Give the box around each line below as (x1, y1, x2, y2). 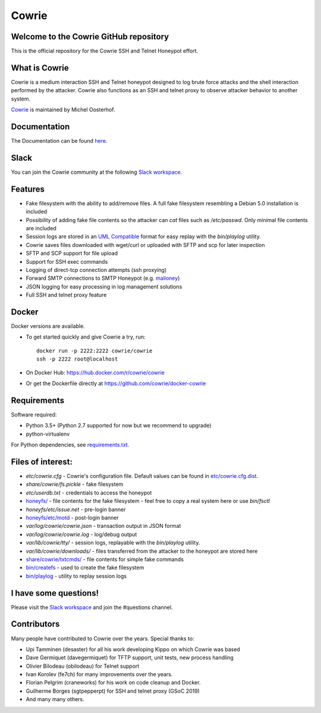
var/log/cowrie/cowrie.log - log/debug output (26, 530, 137, 538)
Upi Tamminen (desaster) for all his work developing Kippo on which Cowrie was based (26, 646, 240, 653)
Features (11, 184, 45, 194)
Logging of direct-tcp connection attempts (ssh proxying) (26, 266, 167, 273)
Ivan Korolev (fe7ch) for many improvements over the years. (26, 671, 173, 678)
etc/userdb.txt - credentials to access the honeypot (26, 489, 152, 496)
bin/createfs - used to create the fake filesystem (26, 564, 144, 571)
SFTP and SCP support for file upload (26, 250, 118, 257)
